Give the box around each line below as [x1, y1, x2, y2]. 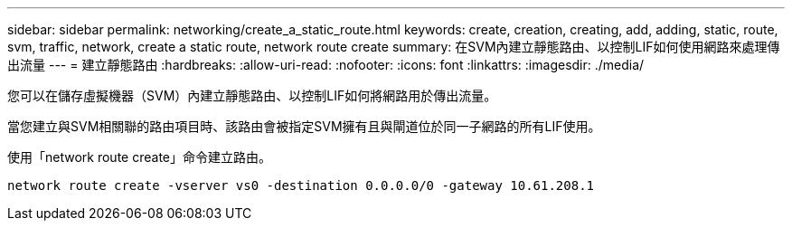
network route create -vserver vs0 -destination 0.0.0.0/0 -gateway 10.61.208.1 [7, 178, 595, 193]
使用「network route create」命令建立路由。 [7, 149, 271, 165]
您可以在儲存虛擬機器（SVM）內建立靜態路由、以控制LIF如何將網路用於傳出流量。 [7, 88, 497, 103]
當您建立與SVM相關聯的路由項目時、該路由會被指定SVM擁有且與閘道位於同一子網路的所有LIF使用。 [7, 119, 601, 134]
